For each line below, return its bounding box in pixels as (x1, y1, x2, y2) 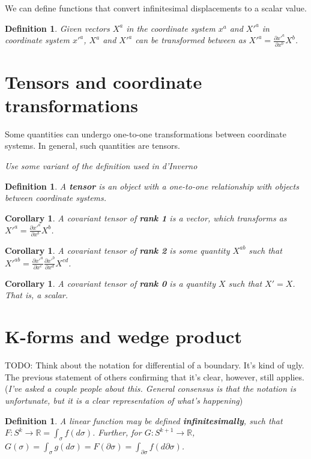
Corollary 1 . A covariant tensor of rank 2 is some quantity (5, 244, 230, 256)
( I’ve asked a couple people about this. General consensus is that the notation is (5, 382, 296, 395)
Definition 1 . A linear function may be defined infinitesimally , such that (5, 414, 283, 427)
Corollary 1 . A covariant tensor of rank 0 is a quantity (5, 277, 216, 289)
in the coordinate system (126, 22, 216, 34)
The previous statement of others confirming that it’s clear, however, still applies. (5, 370, 304, 383)
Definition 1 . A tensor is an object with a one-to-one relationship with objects (5, 179, 299, 192)
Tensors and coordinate (5, 69, 202, 94)
